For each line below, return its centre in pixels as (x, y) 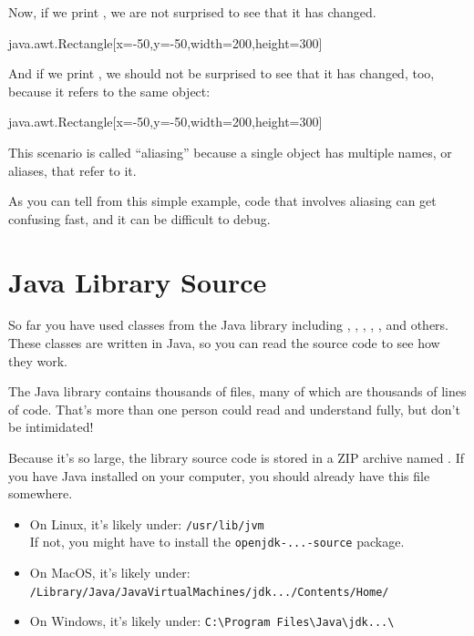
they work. (38, 360)
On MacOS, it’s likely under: (110, 573)
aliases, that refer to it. (72, 170)
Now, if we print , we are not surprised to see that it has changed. (192, 12)
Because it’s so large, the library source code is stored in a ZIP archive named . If (236, 458)
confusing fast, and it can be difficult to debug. (139, 218)
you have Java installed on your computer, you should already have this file (219, 475)
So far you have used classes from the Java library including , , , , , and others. (228, 325)
